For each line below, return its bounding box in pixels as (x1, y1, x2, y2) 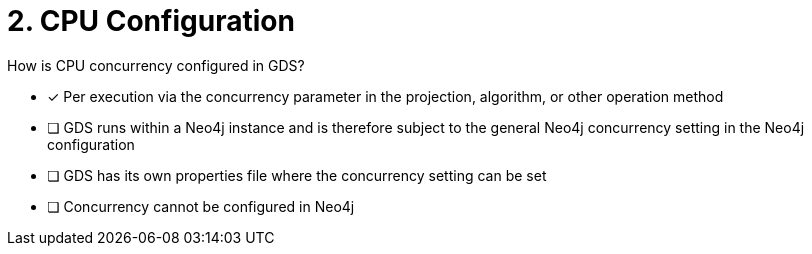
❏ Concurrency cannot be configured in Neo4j (47, 197, 355, 215)
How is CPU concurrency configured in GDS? (7, 56, 305, 74)
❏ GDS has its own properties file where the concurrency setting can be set (47, 166, 547, 184)
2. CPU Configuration (7, 4, 295, 38)
